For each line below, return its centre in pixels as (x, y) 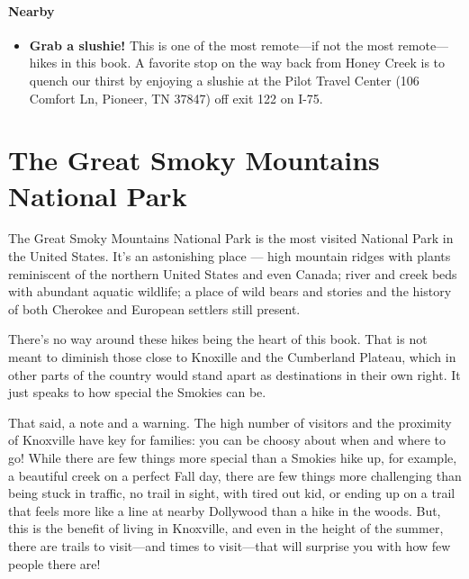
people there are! (54, 563)
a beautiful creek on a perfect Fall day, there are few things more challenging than (235, 475)
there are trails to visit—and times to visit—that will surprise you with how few (230, 545)
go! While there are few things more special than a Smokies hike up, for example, (233, 458)
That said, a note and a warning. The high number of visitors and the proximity (230, 422)
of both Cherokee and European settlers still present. (154, 308)
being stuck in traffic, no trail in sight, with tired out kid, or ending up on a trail (232, 493)
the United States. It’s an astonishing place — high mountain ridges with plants (230, 256)
